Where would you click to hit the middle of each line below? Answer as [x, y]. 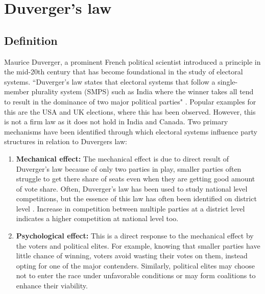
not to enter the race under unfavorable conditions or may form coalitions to [136, 275]
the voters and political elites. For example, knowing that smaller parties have [138, 245]
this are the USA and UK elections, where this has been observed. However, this [130, 111]
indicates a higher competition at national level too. [97, 218]
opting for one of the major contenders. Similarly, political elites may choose [135, 265]
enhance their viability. [52, 286]
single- [228, 81]
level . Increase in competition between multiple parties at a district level [130, 208]
